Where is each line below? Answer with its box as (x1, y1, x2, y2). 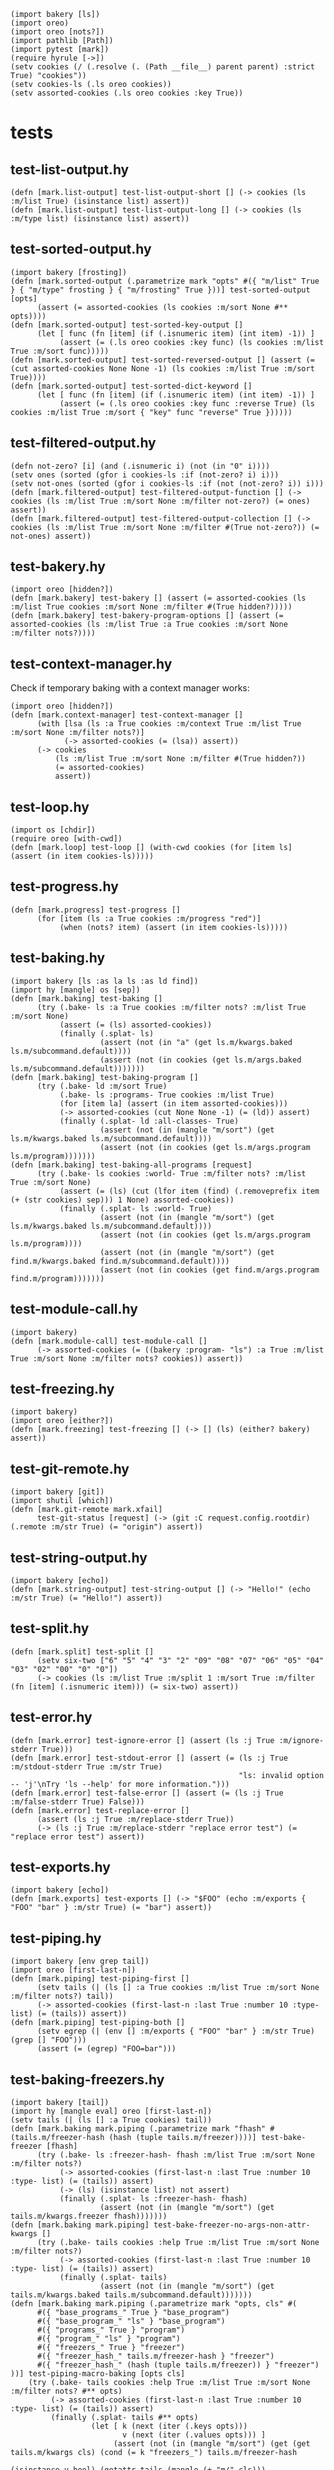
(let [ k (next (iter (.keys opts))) (90, 2421, 248, 2431)
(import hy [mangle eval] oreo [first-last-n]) (10, 2106, 213, 2116)
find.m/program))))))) (10, 1273, 105, 1284)
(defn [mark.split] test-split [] (10, 1646, 155, 1657)
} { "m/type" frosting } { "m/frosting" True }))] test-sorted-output (10, 285, 311, 295)
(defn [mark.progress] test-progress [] (10, 905, 182, 915)
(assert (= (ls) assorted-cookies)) (59, 1020, 213, 1030)
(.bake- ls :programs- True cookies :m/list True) (59, 1090, 275, 1100)
